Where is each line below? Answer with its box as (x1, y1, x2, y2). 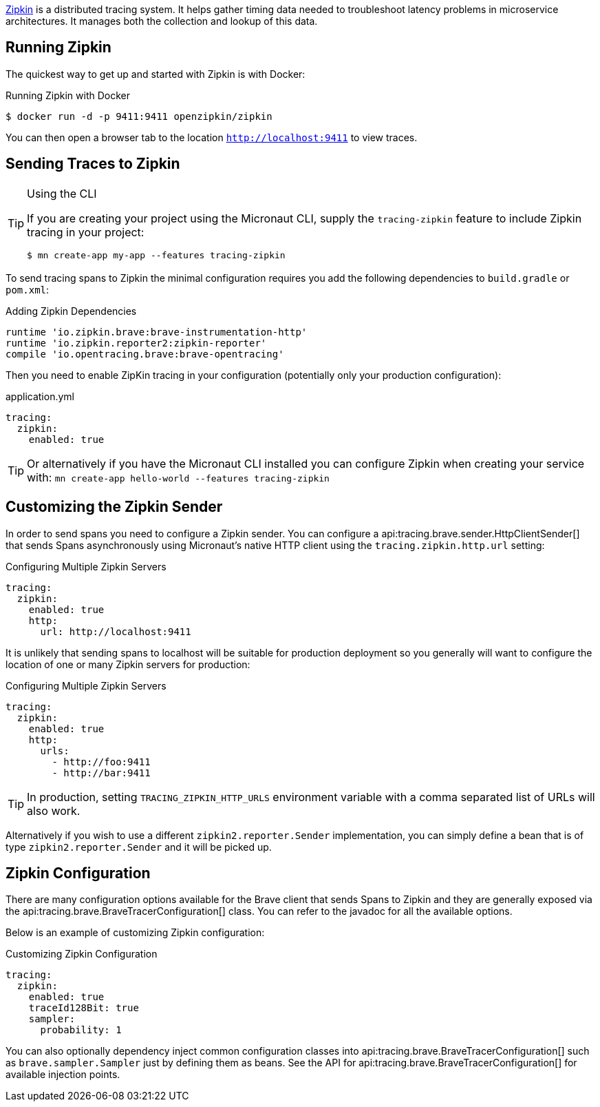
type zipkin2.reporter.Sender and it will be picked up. (6, 840, 272, 853)
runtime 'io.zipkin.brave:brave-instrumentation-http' (6, 326, 308, 338)
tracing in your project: (27, 225, 144, 239)
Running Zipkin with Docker (6, 89, 131, 101)
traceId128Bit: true (28, 1002, 139, 1014)
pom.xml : (6, 283, 50, 296)
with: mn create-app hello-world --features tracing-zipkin (27, 470, 330, 484)
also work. (27, 803, 81, 818)
